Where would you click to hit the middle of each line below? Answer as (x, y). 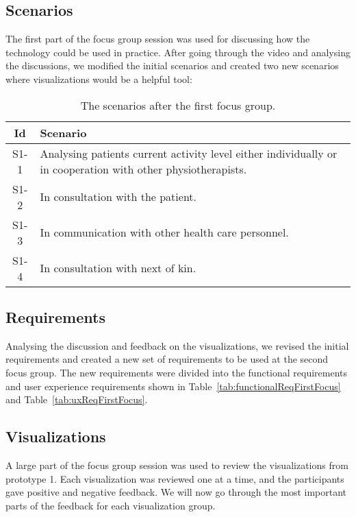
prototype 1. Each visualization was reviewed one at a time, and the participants (175, 478)
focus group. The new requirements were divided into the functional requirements (177, 372)
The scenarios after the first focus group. (178, 105)
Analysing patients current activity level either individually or (189, 153)
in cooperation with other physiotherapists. (143, 169)
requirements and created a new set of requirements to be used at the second (167, 359)
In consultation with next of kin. (118, 268)
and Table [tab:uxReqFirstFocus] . (77, 399)
